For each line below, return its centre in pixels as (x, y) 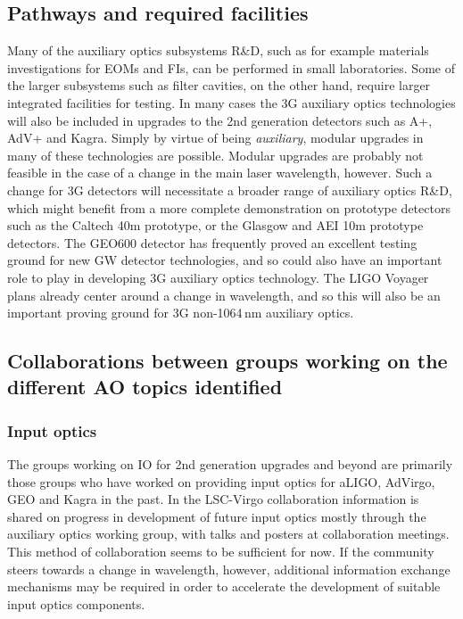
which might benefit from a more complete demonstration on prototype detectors (229, 207)
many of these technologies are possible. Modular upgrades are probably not (215, 155)
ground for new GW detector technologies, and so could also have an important (225, 260)
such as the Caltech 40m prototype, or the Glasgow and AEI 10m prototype (215, 225)
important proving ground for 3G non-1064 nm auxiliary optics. (181, 313)
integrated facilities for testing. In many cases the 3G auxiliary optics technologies (231, 102)
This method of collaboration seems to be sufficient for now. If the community (221, 552)
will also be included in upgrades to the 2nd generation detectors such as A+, (220, 120)
